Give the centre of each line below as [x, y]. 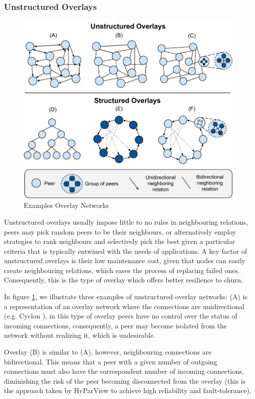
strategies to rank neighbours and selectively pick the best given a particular [120, 241]
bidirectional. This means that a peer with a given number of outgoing [111, 361]
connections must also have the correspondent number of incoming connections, [124, 371]
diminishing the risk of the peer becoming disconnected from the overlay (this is [125, 380]
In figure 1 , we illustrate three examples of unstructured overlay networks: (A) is [126, 297]
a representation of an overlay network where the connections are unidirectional [124, 306]
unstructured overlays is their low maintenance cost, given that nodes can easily [125, 260]
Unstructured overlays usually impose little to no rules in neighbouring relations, [126, 221]
